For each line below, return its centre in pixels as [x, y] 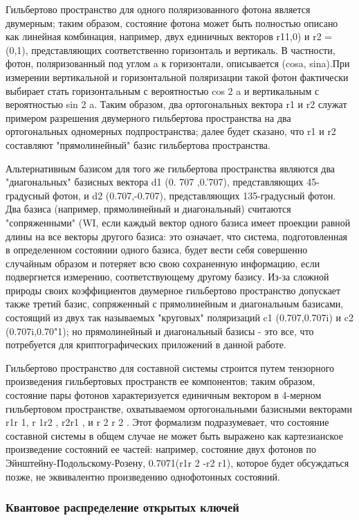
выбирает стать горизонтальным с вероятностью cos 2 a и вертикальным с [163, 90]
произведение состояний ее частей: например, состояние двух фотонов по [161, 449]
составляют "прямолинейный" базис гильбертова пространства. [138, 144]
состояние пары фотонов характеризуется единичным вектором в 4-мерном [164, 395]
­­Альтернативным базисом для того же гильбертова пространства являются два [171, 168]
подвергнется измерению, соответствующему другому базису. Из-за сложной [167, 277]
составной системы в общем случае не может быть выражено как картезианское [174, 435]
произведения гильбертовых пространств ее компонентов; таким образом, [160, 381]
